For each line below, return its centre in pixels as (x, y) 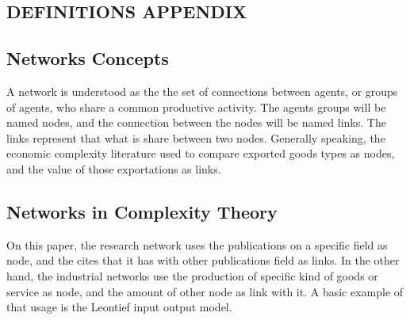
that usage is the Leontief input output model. (119, 307)
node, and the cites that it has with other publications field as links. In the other (203, 260)
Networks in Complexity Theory (142, 211)
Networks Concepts (88, 58)
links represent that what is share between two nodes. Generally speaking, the (196, 137)
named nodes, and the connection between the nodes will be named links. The (196, 122)
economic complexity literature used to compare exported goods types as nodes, (201, 153)
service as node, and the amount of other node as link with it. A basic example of (205, 291)
